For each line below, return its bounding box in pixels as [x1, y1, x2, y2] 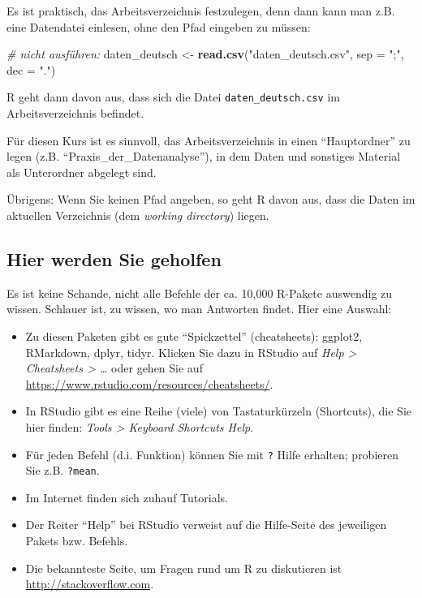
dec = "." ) [6, 61, 56, 78]
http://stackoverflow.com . [25, 575, 154, 592]
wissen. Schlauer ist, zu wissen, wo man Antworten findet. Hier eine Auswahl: [6, 300, 392, 317]
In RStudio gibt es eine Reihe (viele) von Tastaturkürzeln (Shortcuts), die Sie [25, 402, 411, 419]
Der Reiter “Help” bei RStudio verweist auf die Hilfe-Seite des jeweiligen [25, 516, 387, 533]
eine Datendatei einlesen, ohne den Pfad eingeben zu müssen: [6, 18, 311, 35]
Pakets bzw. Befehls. [25, 532, 128, 549]
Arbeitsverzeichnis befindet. [6, 105, 144, 122]
